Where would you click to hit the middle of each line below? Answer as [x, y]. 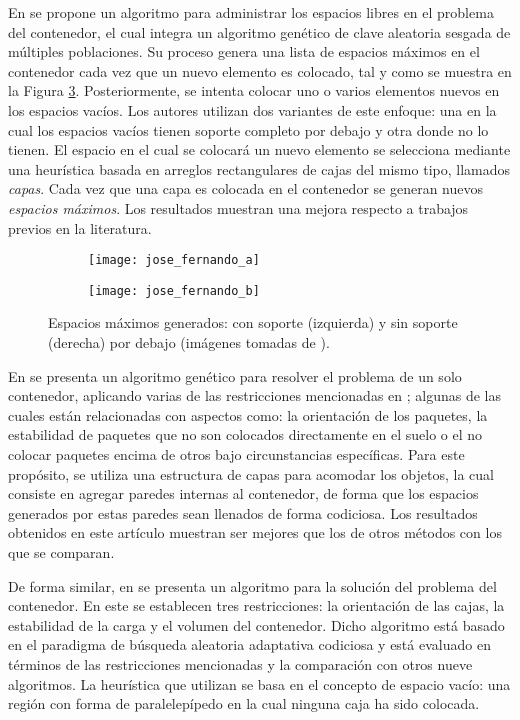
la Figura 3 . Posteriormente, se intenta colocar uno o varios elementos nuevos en [254, 90]
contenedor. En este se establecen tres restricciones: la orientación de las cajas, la [256, 605]
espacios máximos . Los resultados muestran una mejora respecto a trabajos [238, 207]
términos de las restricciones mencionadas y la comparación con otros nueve [240, 663]
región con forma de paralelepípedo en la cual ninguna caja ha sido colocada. [244, 703]
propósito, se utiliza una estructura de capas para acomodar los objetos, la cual [251, 473]
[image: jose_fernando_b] [174, 290]
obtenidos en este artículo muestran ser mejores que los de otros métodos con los [255, 532]
